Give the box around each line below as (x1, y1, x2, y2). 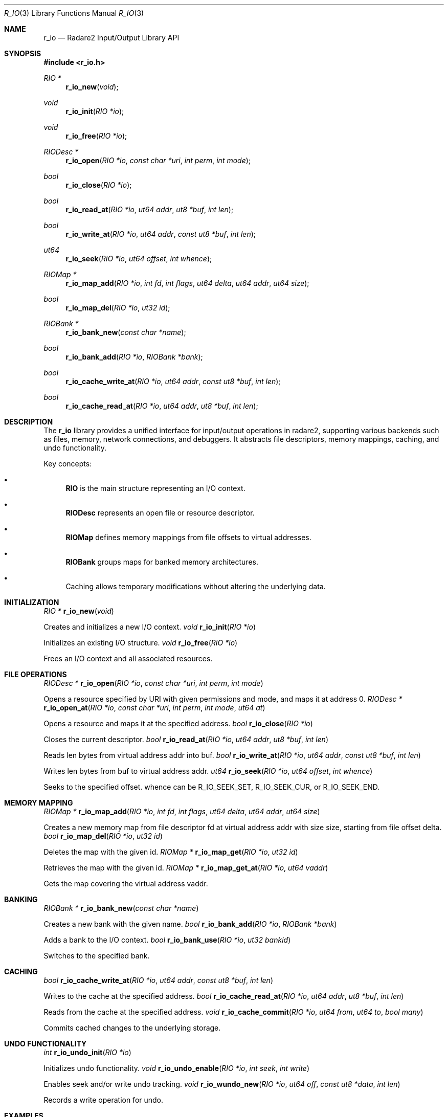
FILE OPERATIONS (4, 670, 67, 679)
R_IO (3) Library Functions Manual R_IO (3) (4, 9, 144, 17)
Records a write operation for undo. (43, 1096, 164, 1104)
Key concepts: (43, 459, 92, 468)
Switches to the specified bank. (43, 951, 150, 960)
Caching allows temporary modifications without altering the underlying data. (65, 582, 326, 591)
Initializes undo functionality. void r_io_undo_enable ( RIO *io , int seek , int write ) (43, 1064, 310, 1073)
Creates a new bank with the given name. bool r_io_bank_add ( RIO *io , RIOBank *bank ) (43, 920, 337, 928)
